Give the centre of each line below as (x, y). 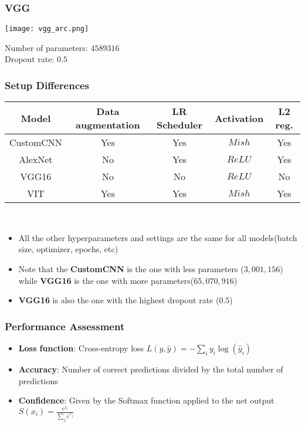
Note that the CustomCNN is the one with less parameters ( (131, 269)
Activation (239, 118)
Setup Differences (47, 85)
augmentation (108, 125)
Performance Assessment (65, 326)
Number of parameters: (46, 47)
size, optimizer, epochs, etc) (68, 249)
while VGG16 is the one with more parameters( (106, 280)
